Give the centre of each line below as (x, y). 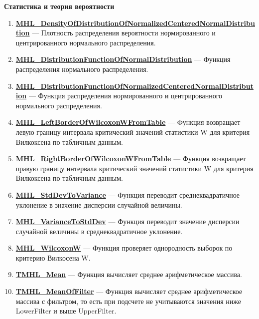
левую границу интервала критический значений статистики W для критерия (133, 132)
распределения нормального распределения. (82, 69)
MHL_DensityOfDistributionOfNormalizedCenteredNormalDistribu (135, 23)
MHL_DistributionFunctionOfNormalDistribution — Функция (123, 59)
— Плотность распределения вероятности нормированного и (124, 33)
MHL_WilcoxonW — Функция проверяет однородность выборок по (124, 248)
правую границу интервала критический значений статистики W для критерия (134, 168)
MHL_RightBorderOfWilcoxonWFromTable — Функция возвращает (131, 159)
